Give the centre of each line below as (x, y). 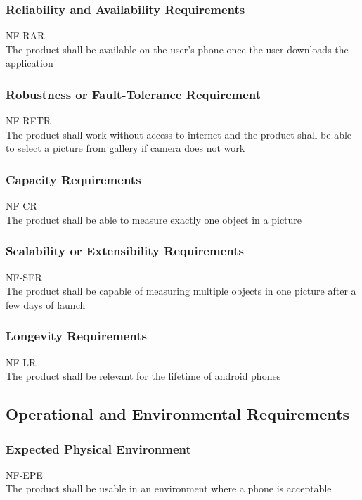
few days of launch (46, 304)
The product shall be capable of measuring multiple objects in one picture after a (181, 291)
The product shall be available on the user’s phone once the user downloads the (177, 49)
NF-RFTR (28, 121)
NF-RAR (25, 36)
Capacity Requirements (73, 179)
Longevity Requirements (77, 336)
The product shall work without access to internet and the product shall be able (179, 134)
